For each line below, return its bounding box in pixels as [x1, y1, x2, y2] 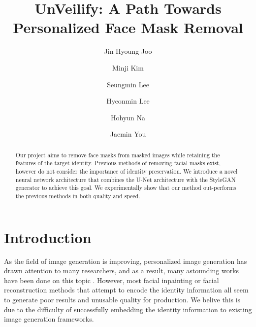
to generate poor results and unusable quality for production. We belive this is [4, 294, 241, 304]
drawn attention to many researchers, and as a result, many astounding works [4, 265, 239, 276]
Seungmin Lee [107, 79, 149, 89]
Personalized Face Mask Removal [13, 17, 243, 37]
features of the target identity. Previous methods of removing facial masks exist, [15, 159, 221, 167]
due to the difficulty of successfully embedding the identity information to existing [4, 304, 252, 314]
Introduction [4, 227, 92, 247]
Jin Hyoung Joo [104, 46, 152, 56]
